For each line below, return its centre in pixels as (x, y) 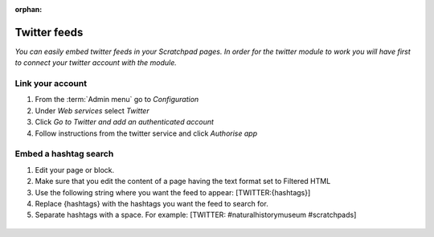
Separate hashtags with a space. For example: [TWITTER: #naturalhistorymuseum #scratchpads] (196, 215)
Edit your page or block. (75, 170)
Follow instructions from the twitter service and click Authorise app (146, 133)
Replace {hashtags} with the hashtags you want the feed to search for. (151, 203)
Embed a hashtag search (64, 154)
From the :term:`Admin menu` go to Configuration (117, 100)
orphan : (29, 9)
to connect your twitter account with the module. (96, 63)
